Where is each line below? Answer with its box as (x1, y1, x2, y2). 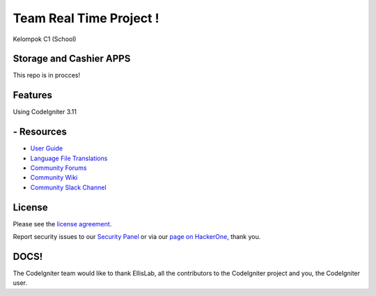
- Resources (13, 126, 68, 138)
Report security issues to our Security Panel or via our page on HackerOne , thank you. (13, 233, 261, 241)
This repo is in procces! (13, 71, 81, 79)
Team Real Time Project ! (13, 10, 159, 26)
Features (13, 89, 52, 101)
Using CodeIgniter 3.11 (13, 108, 77, 116)
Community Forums (30, 164, 87, 172)
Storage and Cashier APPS (13, 53, 131, 65)
